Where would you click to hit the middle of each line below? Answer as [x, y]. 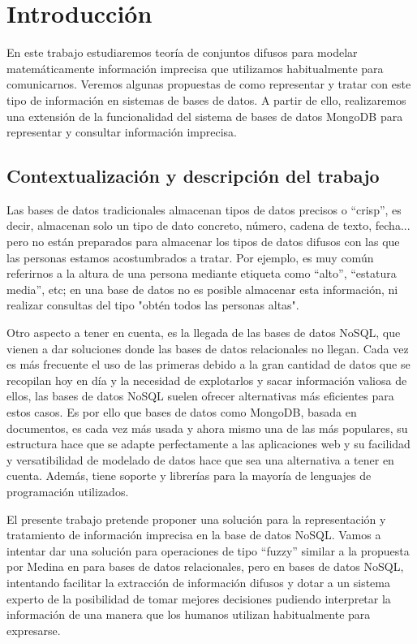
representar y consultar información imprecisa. [122, 132]
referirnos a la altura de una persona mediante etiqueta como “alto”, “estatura [202, 273]
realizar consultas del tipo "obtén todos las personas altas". [153, 305]
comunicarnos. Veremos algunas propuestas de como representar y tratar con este [209, 84]
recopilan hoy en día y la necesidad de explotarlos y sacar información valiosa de [207, 380]
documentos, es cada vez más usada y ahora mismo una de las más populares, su [207, 428]
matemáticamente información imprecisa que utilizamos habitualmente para [195, 68]
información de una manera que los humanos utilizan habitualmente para [189, 614]
